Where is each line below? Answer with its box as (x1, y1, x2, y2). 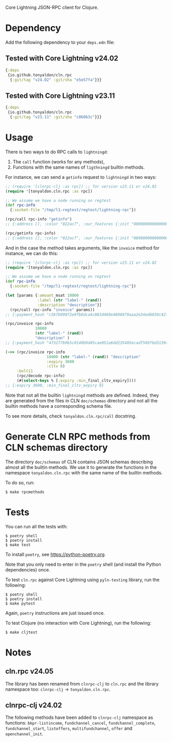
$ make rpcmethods (5, 489, 45, 494)
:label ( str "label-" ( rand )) (37, 297, 102, 303)
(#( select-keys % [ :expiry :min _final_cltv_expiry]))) (16, 378, 137, 383)
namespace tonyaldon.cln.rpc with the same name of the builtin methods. (5, 469, 163, 476)
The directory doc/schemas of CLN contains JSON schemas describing (5, 459, 153, 465)
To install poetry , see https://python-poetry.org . (5, 551, 106, 558)
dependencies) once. (5, 566, 50, 573)
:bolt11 (16, 368, 33, 374)
